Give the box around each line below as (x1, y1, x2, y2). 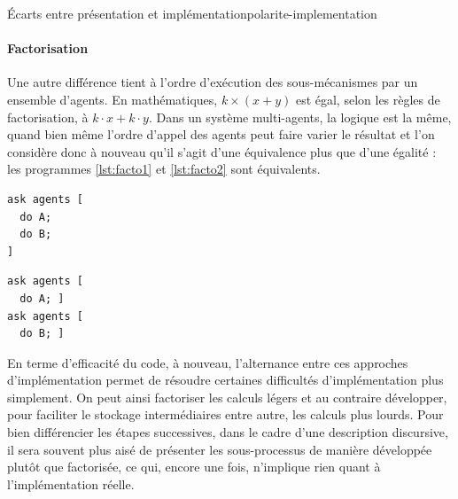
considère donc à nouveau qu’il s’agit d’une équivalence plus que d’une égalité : (7, 142, 437, 160)
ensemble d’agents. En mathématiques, (7, 90, 218, 108)
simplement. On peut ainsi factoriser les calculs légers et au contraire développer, (7, 387, 447, 406)
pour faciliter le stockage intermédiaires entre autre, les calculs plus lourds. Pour (7, 405, 444, 424)
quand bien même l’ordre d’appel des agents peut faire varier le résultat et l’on (7, 125, 435, 144)
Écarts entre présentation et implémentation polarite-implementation (7, 4, 377, 22)
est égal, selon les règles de (295, 90, 440, 108)
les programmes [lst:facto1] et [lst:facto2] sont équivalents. (7, 160, 321, 178)
